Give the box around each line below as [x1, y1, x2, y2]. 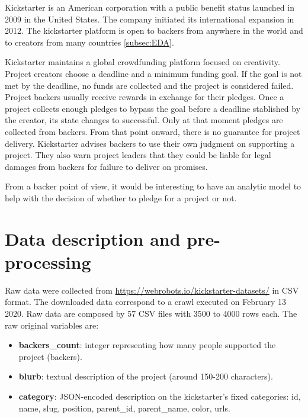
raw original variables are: [5, 319, 99, 331]
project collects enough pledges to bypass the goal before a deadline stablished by [5, 102, 301, 114]
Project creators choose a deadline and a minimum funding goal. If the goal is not [5, 67, 302, 79]
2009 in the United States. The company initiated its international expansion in [5, 12, 294, 25]
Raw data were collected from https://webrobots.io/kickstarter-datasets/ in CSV [5, 284, 299, 296]
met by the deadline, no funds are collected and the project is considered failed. [5, 79, 294, 91]
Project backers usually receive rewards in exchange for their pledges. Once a [5, 91, 284, 103]
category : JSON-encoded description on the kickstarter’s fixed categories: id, [18, 390, 301, 402]
